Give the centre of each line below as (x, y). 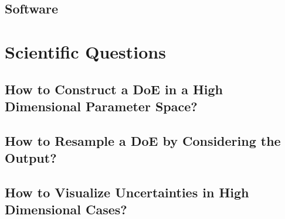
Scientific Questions (85, 51)
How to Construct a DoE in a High (114, 89)
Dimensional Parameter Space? (101, 106)
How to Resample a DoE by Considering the (143, 140)
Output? (31, 158)
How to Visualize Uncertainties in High (127, 192)
